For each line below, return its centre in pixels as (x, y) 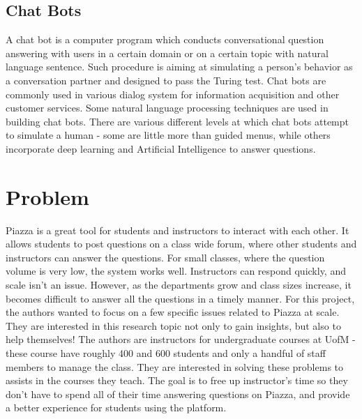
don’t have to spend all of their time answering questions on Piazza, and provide (178, 394)
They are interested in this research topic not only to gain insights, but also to (173, 325)
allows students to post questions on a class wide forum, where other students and (181, 244)
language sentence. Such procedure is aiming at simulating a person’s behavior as (179, 67)
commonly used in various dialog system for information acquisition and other (173, 94)
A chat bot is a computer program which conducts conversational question (165, 39)
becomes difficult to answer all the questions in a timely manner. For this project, (180, 298)
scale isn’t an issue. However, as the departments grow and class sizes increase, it (179, 285)
